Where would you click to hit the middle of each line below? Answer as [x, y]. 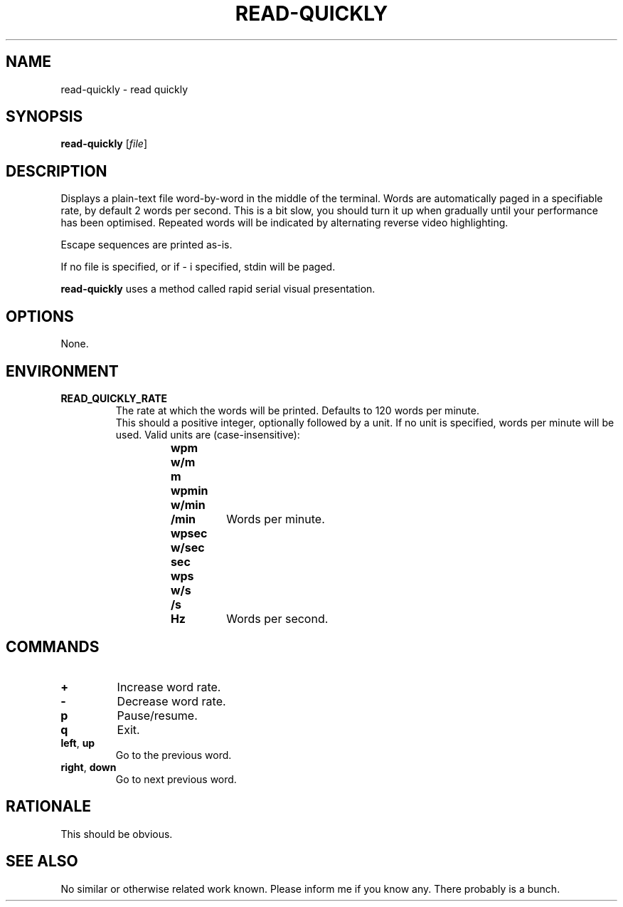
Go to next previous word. [176, 779]
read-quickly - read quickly [124, 89]
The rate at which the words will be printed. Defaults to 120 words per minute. [297, 410]
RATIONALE [49, 807]
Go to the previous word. [174, 755]
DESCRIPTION [57, 171]
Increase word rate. [169, 687]
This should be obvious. [117, 834]
